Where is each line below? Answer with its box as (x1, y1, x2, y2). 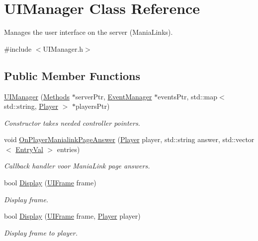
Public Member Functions (4, 68, 140, 83)
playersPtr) (75, 101, 110, 111)
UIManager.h (43, 43, 84, 54)
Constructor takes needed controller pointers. (4, 117, 140, 128)
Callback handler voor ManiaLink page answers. (4, 161, 150, 171)
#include (4, 43, 32, 54)
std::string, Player (4, 101, 58, 111)
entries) (57, 144, 80, 154)
